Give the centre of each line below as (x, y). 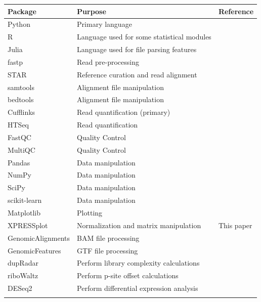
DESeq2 (20, 288)
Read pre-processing (108, 61)
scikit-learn (25, 200)
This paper (235, 225)
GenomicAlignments (39, 238)
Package (22, 11)
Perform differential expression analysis (138, 288)
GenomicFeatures (34, 250)
